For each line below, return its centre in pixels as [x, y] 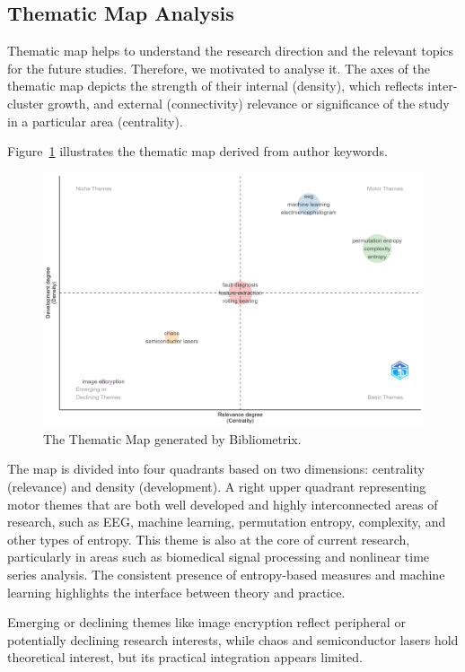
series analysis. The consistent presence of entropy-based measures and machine [226, 574]
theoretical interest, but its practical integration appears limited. [185, 657]
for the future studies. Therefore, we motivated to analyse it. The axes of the [219, 68]
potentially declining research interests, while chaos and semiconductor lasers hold [233, 639]
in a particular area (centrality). [95, 121]
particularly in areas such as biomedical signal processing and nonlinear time [219, 557]
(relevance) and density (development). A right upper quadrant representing [217, 486]
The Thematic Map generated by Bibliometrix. [172, 438]
